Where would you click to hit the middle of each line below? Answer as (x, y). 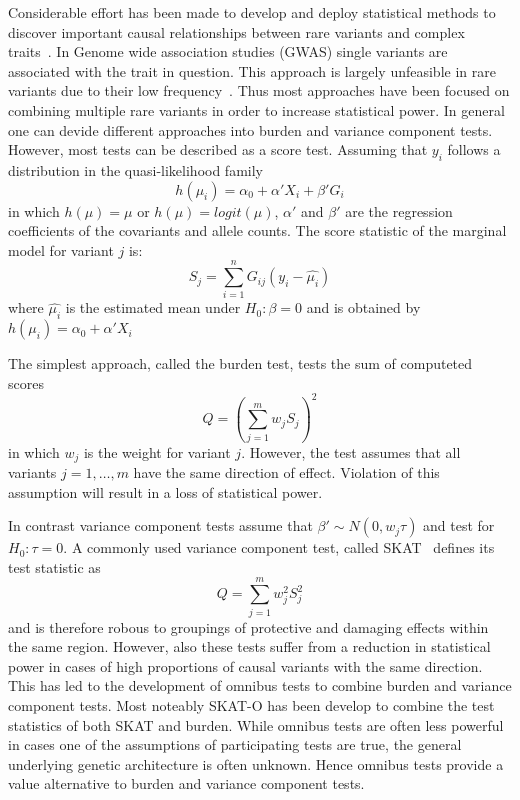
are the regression (399, 210)
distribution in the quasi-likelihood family (135, 169)
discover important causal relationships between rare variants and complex (236, 31)
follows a (474, 149)
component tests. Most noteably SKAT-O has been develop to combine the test (251, 704)
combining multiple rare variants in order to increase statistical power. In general (256, 109)
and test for (459, 525)
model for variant (61, 249)
